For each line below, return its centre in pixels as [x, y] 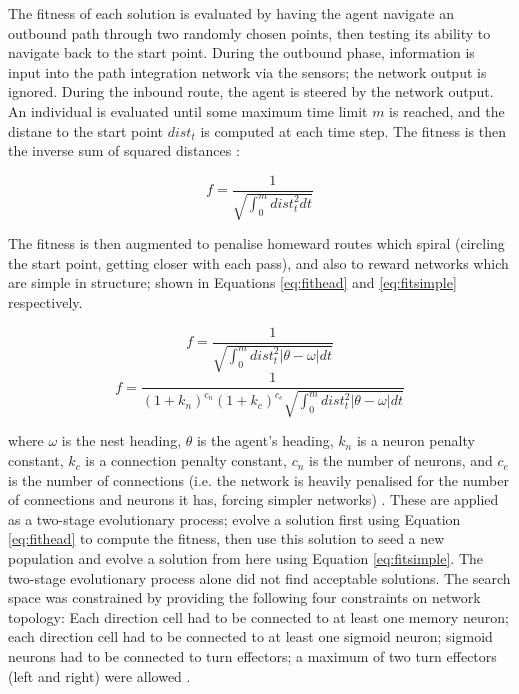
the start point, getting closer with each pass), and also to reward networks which [258, 262]
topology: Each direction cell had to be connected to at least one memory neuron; [258, 616]
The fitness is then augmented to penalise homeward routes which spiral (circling [256, 243]
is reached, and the [447, 110]
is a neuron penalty [415, 440]
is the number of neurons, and [401, 460]
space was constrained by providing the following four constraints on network [244, 597]
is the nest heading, [121, 440]
